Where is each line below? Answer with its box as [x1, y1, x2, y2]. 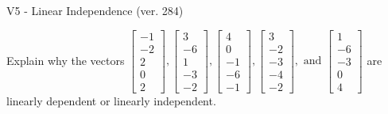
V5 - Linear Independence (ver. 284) [6, 2, 184, 18]
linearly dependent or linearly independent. [6, 92, 216, 108]
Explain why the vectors [6, 51, 125, 68]
